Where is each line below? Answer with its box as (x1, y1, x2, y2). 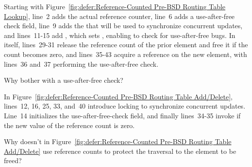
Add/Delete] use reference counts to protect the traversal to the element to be (4, 146, 236, 156)
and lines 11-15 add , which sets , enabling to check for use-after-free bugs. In (4, 30, 235, 40)
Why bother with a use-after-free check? (4, 75, 123, 85)
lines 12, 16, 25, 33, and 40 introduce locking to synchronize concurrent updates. (4, 101, 246, 111)
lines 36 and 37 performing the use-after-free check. (4, 58, 159, 69)
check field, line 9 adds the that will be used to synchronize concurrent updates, (4, 20, 243, 31)
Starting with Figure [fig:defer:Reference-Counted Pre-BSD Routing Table (4, 1, 226, 11)
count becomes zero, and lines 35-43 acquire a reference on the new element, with (4, 49, 247, 59)
